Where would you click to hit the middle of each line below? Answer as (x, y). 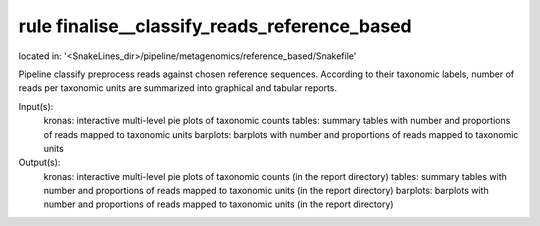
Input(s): (36, 106)
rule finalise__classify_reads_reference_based (215, 26)
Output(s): (39, 162)
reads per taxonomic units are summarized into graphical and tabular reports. (177, 88)
